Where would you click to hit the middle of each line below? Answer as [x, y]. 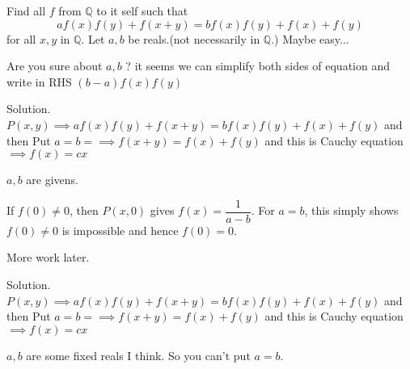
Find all [26, 10]
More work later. [48, 257]
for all [21, 38]
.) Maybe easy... [310, 38]
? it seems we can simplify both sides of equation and [258, 66]
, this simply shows [351, 210]
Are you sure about [55, 66]
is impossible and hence [120, 230]
